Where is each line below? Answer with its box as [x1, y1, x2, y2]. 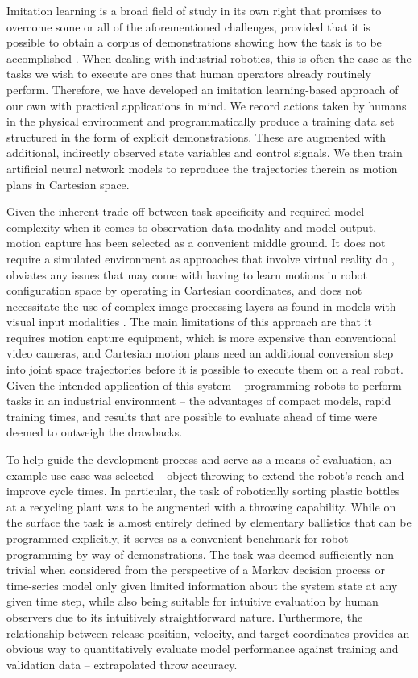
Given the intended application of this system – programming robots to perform [6, 376, 402, 393]
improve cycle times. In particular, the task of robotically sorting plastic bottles [6, 482, 400, 499]
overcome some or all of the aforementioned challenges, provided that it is [6, 18, 370, 35]
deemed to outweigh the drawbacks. [6, 424, 183, 440]
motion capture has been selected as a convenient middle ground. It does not [6, 234, 386, 251]
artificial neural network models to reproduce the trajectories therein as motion [6, 159, 398, 176]
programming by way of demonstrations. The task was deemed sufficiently [6, 545, 372, 562]
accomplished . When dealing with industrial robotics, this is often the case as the [6, 49, 412, 66]
